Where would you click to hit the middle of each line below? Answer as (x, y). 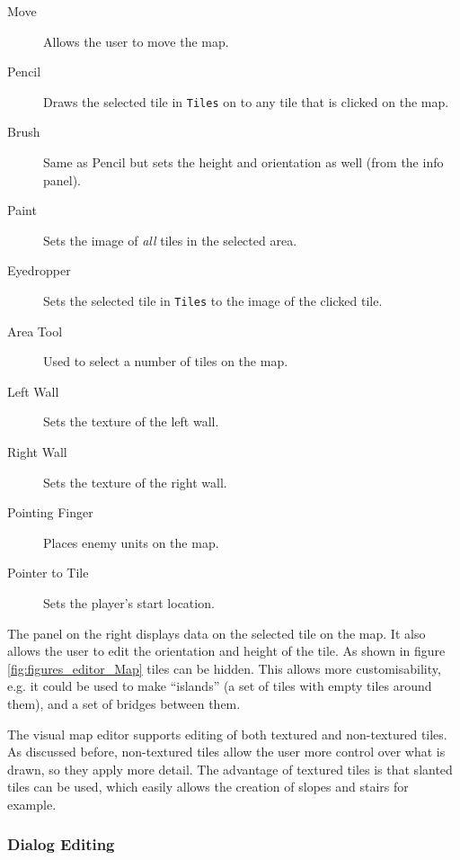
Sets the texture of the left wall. (131, 421)
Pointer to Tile (48, 573)
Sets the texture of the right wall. (135, 482)
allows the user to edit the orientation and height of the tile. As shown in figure (226, 651)
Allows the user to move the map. (136, 41)
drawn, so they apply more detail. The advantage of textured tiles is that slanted (230, 769)
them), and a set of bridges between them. (124, 703)
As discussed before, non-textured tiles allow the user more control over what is (226, 752)
